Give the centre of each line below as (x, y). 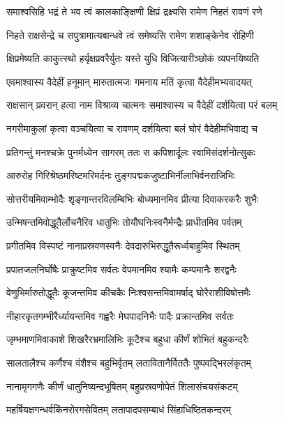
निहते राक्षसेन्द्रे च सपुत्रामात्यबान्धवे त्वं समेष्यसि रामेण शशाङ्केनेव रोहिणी (130, 35)
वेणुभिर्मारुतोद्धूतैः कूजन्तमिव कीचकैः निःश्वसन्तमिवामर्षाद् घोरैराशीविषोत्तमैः (128, 292)
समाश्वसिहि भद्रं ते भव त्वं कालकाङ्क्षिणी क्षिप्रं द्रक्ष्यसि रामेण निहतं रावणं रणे (134, 11)
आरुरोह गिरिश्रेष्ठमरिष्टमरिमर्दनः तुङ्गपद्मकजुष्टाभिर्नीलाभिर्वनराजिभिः (121, 175)
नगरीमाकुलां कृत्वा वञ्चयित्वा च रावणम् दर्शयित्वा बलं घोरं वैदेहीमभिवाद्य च (132, 128)
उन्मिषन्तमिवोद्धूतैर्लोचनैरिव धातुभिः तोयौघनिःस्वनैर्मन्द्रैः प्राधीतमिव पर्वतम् (124, 222)
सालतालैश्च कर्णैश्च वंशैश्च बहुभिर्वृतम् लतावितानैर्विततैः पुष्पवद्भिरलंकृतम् (129, 362)
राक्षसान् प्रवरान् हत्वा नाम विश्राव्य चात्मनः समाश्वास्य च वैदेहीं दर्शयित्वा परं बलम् (142, 105)
